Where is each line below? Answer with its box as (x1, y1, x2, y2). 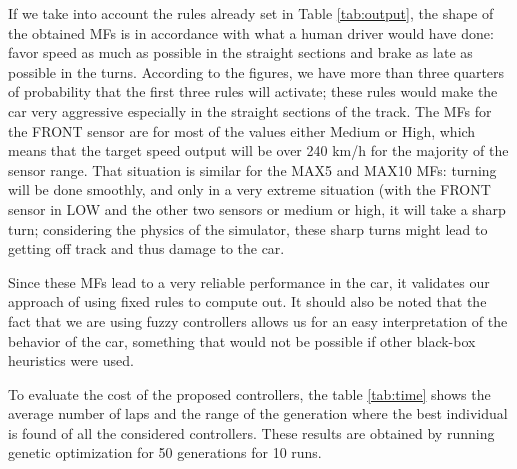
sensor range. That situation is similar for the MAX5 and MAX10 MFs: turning (8, 159, 497, 180)
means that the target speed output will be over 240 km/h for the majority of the (8, 140, 509, 161)
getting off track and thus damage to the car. (8, 238, 285, 259)
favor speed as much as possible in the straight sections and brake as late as (8, 42, 473, 63)
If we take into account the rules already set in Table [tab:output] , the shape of (8, 3, 494, 23)
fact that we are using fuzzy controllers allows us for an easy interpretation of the (8, 310, 508, 331)
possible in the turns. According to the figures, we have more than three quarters (8, 61, 505, 82)
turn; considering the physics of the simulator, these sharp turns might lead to (8, 218, 488, 239)
